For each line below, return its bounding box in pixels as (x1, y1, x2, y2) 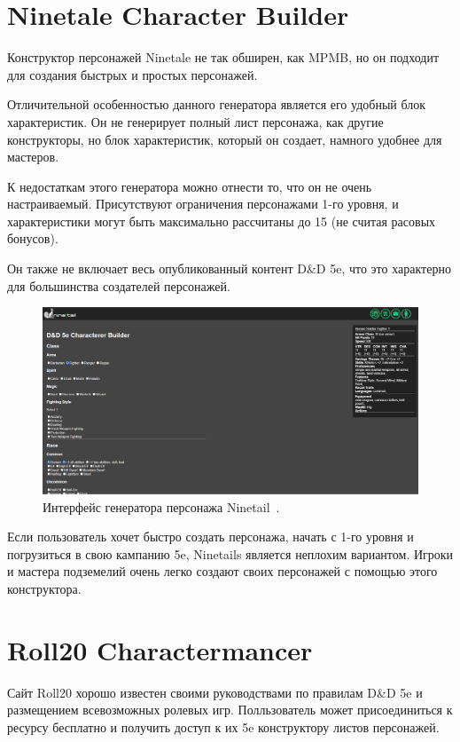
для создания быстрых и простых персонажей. (7, 65, 258, 83)
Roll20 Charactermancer (7, 631, 313, 667)
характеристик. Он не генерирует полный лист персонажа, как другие (7, 112, 384, 130)
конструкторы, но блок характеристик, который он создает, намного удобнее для (7, 130, 442, 148)
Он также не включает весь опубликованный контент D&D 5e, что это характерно (7, 259, 451, 278)
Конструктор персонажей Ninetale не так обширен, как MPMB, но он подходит (7, 48, 440, 67)
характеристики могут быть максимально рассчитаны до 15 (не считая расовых (7, 211, 436, 230)
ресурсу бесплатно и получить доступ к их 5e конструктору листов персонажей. (7, 717, 440, 736)
